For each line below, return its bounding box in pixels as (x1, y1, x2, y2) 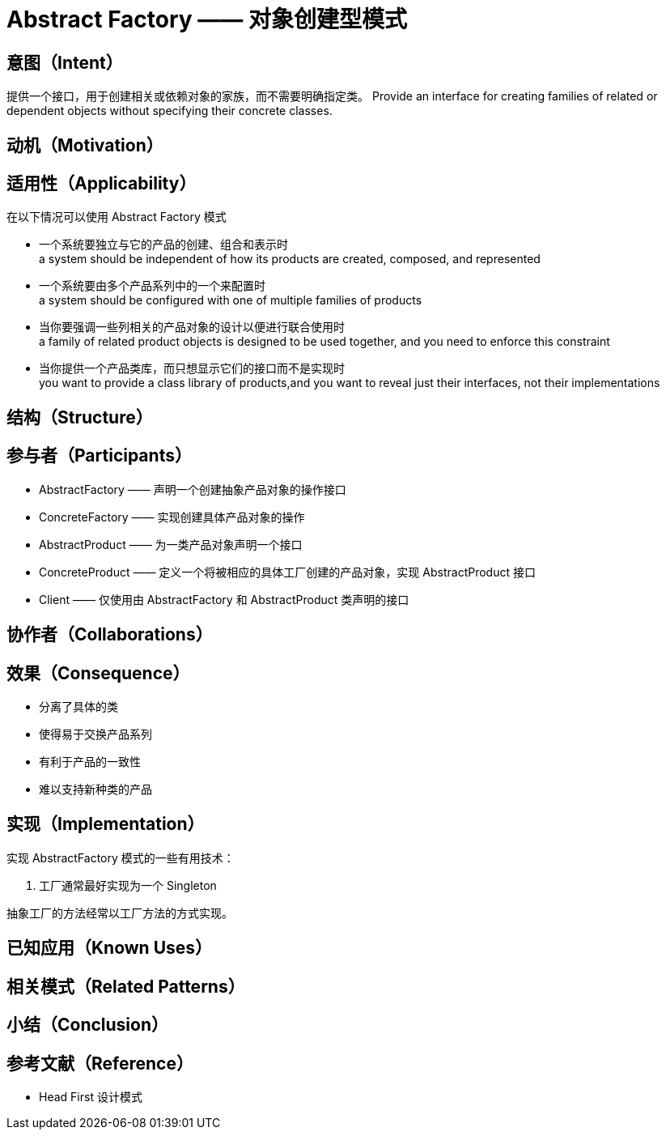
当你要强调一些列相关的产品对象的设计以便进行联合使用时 (39, 320, 345, 334)
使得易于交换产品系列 (39, 726, 152, 741)
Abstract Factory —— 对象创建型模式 (6, 6, 407, 33)
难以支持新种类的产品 (39, 781, 152, 796)
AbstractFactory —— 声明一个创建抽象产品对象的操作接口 (39, 482, 346, 496)
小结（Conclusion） (6, 1015, 169, 1036)
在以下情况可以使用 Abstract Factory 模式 (6, 210, 227, 224)
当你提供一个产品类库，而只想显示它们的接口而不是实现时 (39, 361, 345, 376)
